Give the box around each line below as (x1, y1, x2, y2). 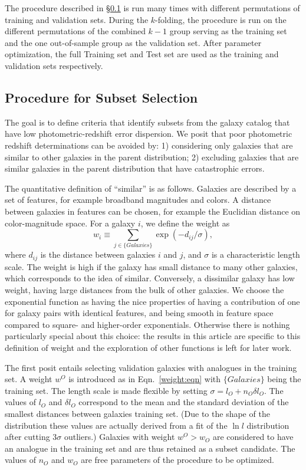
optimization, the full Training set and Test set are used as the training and (5, 48, 279, 60)
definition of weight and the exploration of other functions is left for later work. (5, 341, 292, 354)
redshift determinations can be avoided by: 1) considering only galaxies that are (5, 139, 293, 151)
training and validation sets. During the (5, 13, 149, 25)
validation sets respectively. (5, 59, 103, 71)
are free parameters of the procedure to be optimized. (81, 453, 274, 466)
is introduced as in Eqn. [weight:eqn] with (68, 373, 221, 385)
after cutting (5, 430, 50, 443)
